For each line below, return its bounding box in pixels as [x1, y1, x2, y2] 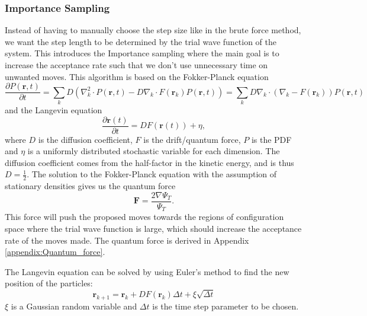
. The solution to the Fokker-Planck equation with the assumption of [27, 168, 277, 180]
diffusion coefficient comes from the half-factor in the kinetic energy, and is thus [5, 156, 294, 168]
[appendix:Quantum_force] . [5, 245, 105, 258]
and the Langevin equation [5, 103, 102, 116]
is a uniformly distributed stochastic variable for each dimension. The [27, 145, 280, 157]
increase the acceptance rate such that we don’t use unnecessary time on [5, 59, 268, 71]
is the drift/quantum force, [143, 133, 241, 145]
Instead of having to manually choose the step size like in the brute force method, [5, 24, 301, 36]
